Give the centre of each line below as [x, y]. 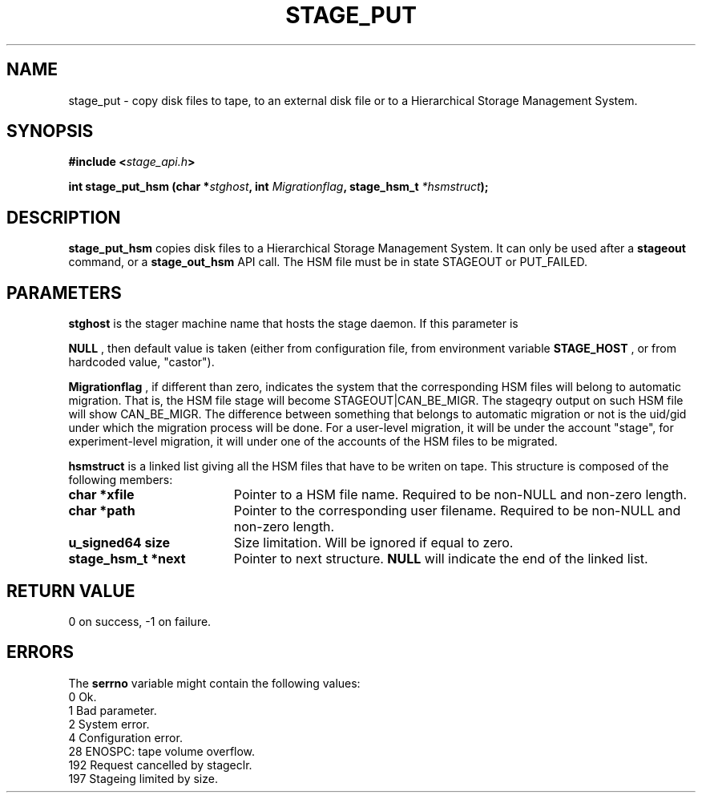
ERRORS [40, 652]
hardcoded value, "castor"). [141, 362]
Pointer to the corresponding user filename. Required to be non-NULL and [457, 511]
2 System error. [109, 724]
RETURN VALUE [71, 591]
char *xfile [101, 495]
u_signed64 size [119, 543]
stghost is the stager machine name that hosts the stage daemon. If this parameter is [293, 324]
